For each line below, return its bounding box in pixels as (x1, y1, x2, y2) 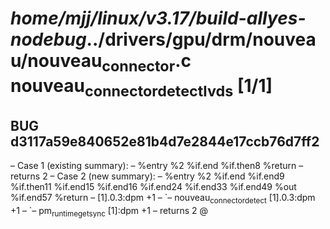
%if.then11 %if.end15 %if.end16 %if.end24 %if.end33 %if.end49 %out (10, 181, 297, 193)
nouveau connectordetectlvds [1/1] (10, 74, 273, 101)
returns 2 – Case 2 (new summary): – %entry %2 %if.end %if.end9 (10, 170, 285, 182)
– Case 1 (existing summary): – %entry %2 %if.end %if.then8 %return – (10, 160, 304, 172)
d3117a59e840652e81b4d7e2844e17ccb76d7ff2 (10, 133, 320, 150)
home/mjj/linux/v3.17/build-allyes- (10, 7, 307, 30)
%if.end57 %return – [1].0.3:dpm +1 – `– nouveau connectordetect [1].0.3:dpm (10, 192, 316, 206)
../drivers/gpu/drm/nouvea (86, 28, 317, 51)
